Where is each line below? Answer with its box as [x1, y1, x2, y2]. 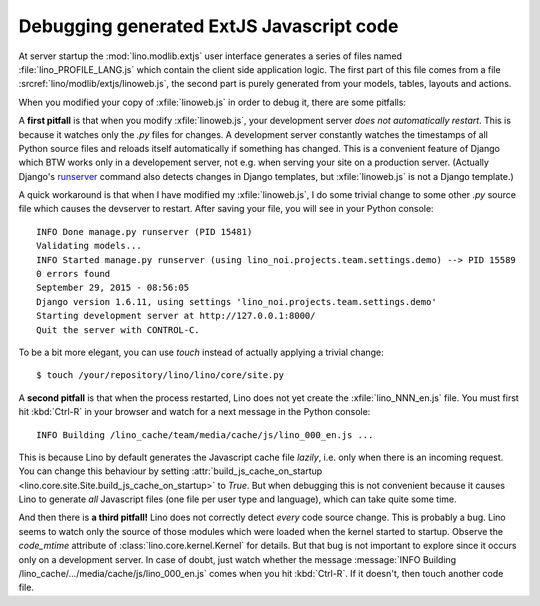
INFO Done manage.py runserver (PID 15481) [36, 226, 253, 237]
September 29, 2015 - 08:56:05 [36, 282, 190, 294]
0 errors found [36, 268, 111, 280]
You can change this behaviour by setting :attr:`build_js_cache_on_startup [18, 465, 323, 477]
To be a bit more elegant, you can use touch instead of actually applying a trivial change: [18, 346, 384, 358]
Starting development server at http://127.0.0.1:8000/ [36, 310, 316, 322]
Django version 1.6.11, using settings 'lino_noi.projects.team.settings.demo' [36, 296, 437, 307]
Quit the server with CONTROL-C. [36, 324, 200, 335]
